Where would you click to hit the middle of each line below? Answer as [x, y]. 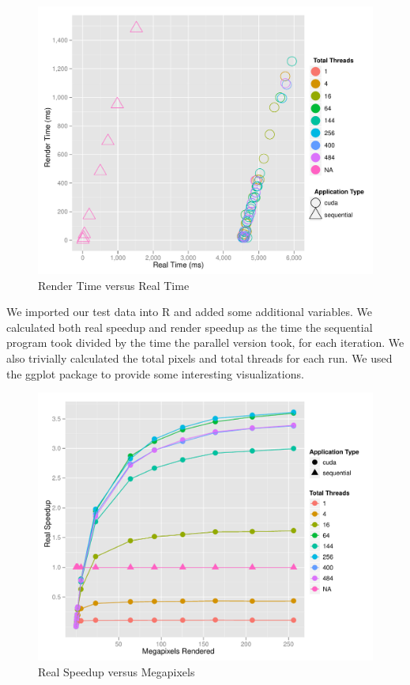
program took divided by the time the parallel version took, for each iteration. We [205, 342]
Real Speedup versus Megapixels [117, 671]
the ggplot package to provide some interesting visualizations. [155, 373]
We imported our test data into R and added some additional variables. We [189, 312]
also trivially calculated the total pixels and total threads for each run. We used [199, 358]
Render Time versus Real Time [114, 285]
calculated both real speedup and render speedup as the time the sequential [190, 327]
